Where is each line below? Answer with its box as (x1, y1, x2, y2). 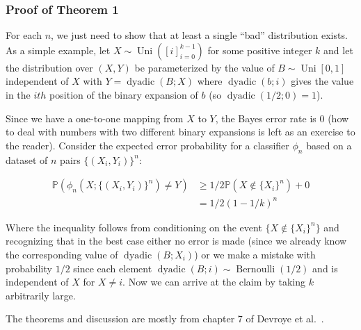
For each (6, 28, 42, 42)
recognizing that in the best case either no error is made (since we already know (6, 233, 347, 248)
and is (312, 261, 338, 275)
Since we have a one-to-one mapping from (6, 110, 184, 125)
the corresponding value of (6, 247, 118, 261)
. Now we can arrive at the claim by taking (122, 274, 306, 289)
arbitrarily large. (6, 288, 76, 302)
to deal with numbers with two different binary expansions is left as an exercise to (6, 124, 355, 139)
